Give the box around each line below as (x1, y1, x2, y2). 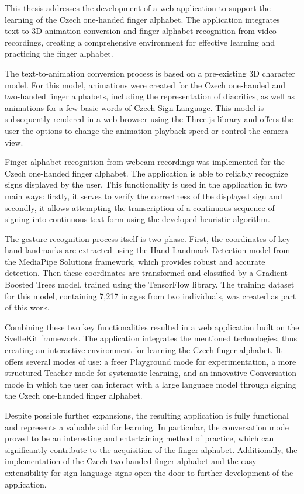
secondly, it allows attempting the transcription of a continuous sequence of (5, 201, 275, 213)
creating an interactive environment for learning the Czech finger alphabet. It (5, 344, 282, 356)
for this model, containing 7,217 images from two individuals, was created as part (5, 289, 296, 302)
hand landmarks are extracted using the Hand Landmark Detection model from (5, 244, 291, 256)
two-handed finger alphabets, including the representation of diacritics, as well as (5, 90, 295, 102)
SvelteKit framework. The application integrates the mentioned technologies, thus (5, 332, 298, 344)
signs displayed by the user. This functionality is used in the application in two (5, 178, 288, 191)
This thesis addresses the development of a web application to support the (5, 2, 271, 13)
